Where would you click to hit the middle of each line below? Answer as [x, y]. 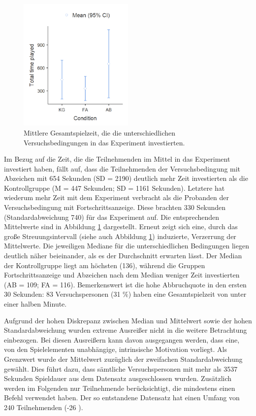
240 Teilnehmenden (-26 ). [44, 407]
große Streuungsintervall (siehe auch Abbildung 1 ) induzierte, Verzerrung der [120, 236]
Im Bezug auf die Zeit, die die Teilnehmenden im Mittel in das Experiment [117, 159]
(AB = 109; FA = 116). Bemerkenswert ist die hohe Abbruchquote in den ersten [125, 284]
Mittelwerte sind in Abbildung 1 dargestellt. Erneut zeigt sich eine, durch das [121, 226]
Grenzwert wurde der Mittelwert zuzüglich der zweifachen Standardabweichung [123, 359]
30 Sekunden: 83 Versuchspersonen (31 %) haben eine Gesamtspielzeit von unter [125, 294]
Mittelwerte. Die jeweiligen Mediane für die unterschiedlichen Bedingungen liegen [127, 246]
